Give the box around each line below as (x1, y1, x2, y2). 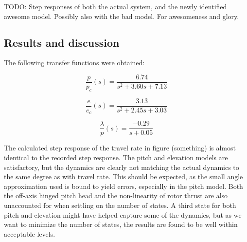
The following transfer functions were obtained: (4, 57, 145, 68)
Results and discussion (4, 35, 120, 50)
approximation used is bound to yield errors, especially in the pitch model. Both (4, 181, 243, 191)
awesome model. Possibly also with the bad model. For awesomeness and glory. (4, 11, 239, 21)
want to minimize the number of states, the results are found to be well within (4, 219, 238, 229)
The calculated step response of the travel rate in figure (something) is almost (4, 143, 236, 153)
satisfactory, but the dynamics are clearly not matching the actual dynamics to (4, 162, 239, 172)
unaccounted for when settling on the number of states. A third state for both (4, 200, 236, 210)
